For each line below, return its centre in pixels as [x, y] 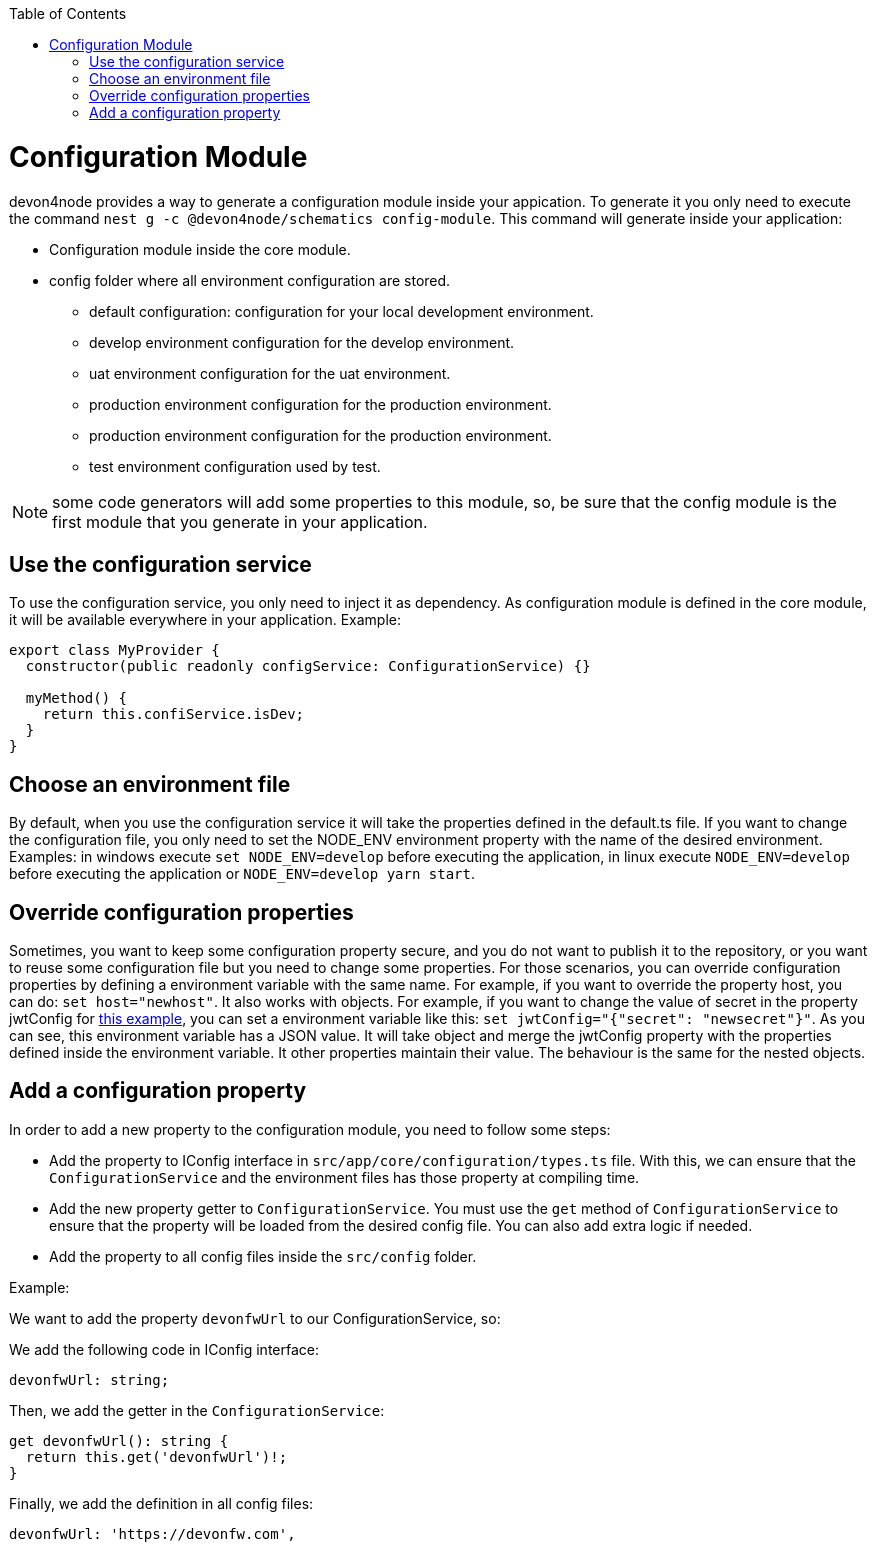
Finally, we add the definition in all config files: [161, 1503]
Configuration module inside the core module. [200, 249]
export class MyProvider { [114, 650]
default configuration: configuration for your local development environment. [341, 311]
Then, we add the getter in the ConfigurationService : [197, 1410]
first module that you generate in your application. [240, 521]
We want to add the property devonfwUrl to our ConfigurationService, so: [255, 1318]
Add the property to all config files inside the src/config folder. [263, 1256]
